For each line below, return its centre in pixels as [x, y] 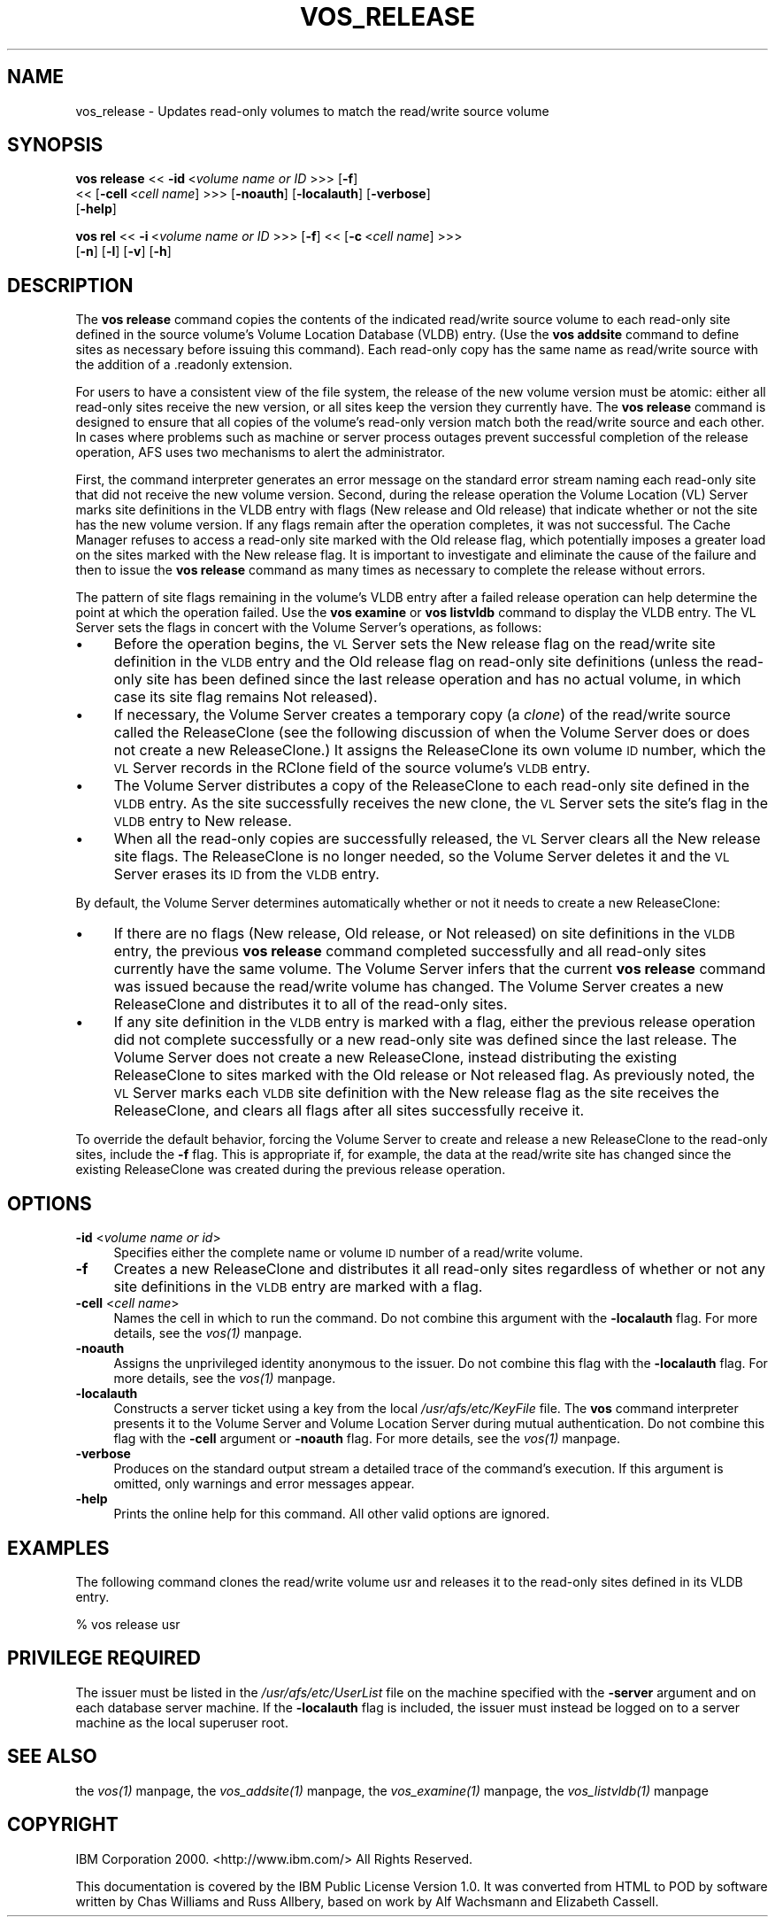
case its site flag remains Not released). [246, 697]
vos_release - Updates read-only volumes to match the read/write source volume [312, 111]
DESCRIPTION [70, 285]
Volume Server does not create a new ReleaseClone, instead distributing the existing [395, 1058]
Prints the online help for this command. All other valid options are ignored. [332, 1514]
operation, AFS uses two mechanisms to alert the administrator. [261, 452]
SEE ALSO [52, 1757]
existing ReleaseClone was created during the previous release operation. [291, 1170]
